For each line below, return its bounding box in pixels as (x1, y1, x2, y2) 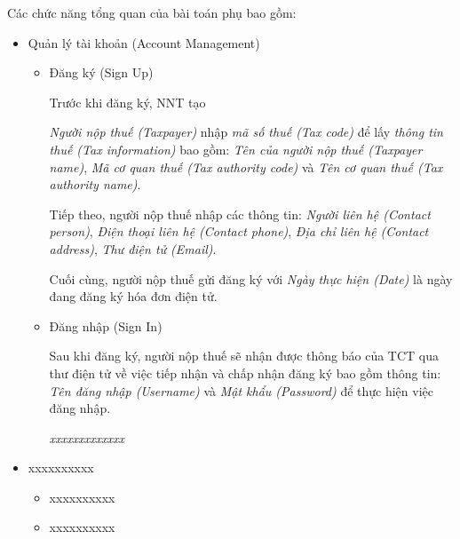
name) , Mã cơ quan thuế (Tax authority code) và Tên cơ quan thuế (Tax (49, 157, 443, 176)
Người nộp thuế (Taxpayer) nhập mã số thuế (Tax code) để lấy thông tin (49, 123, 443, 141)
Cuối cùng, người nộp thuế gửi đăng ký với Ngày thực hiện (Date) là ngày (49, 269, 453, 288)
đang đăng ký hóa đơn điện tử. (49, 287, 218, 305)
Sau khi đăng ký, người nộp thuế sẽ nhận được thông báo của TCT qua (49, 346, 440, 365)
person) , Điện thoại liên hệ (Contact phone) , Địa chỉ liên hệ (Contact (49, 222, 429, 241)
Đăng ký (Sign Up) (49, 63, 154, 82)
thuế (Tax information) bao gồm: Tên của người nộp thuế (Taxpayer (49, 139, 423, 158)
